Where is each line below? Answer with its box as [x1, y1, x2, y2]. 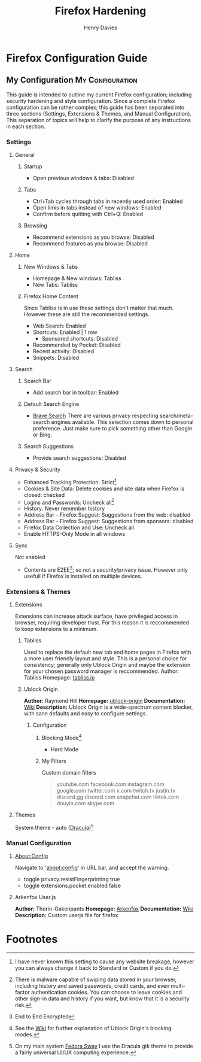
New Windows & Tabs [23, 263, 78, 271]
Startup [23, 163, 43, 170]
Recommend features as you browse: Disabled [32, 240, 148, 247]
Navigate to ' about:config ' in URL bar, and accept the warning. [14, 864, 169, 871]
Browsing [23, 222, 48, 229]
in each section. [6, 123, 46, 130]
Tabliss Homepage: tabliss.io [23, 674, 95, 681]
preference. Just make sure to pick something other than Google [32, 425, 193, 432]
